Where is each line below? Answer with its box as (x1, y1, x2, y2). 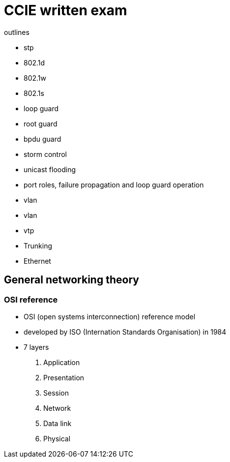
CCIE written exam (4, 2, 127, 19)
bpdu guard (24, 134, 61, 143)
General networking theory (4, 274, 139, 286)
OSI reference (4, 294, 58, 305)
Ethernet (24, 256, 51, 265)
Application (43, 358, 80, 367)
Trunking (24, 241, 52, 250)
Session (43, 388, 69, 397)
